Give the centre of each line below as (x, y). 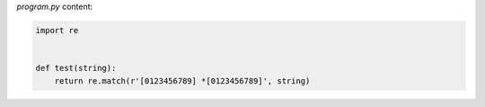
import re (57, 30)
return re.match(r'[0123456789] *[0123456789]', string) (182, 80)
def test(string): (76, 68)
